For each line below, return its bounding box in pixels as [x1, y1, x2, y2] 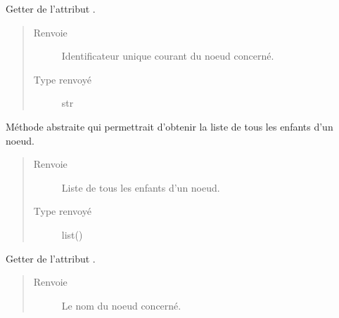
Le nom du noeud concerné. [61, 298, 181, 312]
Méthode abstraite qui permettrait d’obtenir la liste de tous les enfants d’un [6, 119, 333, 133]
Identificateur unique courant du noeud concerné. [61, 48, 274, 63]
